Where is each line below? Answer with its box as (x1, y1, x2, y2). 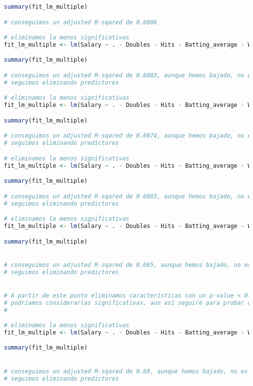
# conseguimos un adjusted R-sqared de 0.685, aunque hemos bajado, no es (4, 261, 252, 268)
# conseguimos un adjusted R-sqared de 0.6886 (4, 18, 157, 26)
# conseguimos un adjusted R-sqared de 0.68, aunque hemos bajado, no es (4, 368, 248, 375)
